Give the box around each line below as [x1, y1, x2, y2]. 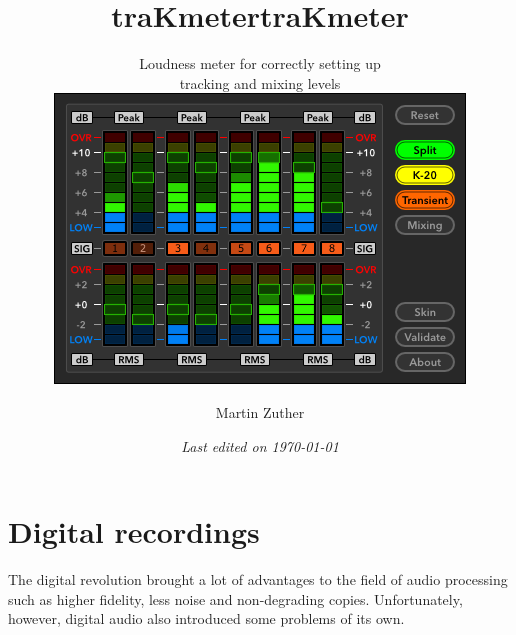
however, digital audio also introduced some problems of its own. [8, 608, 405, 629]
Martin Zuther [215, 401, 305, 422]
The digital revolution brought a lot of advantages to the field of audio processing [8, 569, 508, 590]
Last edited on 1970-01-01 [181, 435, 339, 456]
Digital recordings [8, 511, 260, 552]
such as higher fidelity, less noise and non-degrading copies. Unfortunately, [8, 588, 463, 609]
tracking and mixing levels [179, 72, 341, 93]
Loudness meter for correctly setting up [139, 53, 381, 74]
